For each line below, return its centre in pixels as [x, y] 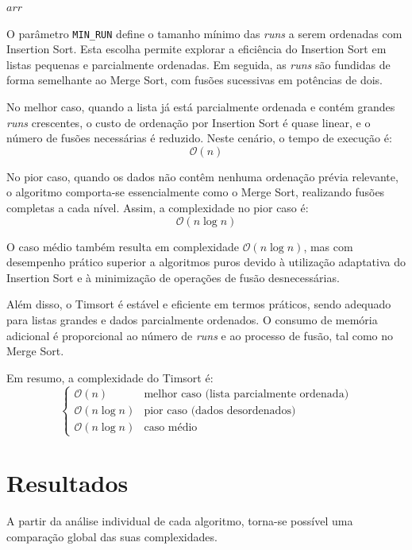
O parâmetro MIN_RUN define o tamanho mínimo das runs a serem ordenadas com [204, 33]
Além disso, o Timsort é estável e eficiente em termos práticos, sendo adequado [199, 304]
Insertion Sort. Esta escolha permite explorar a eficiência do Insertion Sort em [196, 49]
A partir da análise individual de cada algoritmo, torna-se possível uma [180, 521]
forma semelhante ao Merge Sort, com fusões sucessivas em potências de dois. [194, 80]
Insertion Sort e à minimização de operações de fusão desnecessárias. [173, 277]
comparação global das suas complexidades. [112, 536]
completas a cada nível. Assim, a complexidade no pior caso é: [158, 207]
